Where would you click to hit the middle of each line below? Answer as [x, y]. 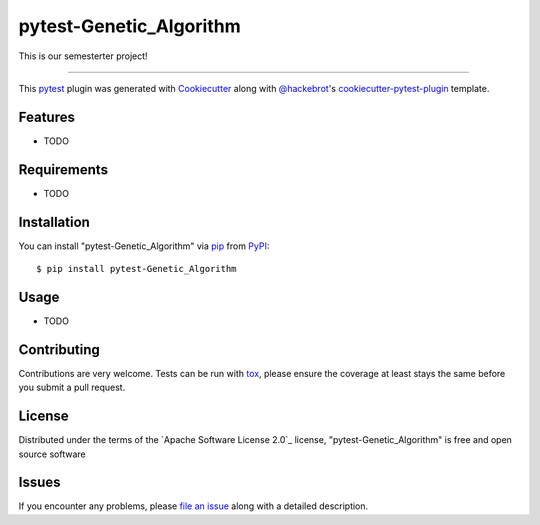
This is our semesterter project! [83, 56]
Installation [54, 221]
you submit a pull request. [72, 387]
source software [52, 454]
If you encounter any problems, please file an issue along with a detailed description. [193, 506]
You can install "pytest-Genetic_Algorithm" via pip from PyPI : [144, 246]
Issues [39, 482]
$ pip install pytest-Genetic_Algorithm [136, 269]
